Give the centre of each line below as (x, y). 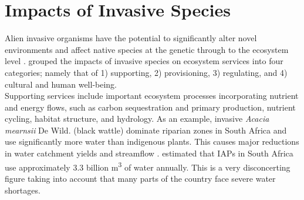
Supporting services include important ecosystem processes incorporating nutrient (152, 96)
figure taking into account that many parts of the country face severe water (140, 178)
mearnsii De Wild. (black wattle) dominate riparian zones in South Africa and (146, 130)
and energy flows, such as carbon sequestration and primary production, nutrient (150, 107)
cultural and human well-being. (61, 84)
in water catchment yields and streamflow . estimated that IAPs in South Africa (149, 153)
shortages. (23, 190)
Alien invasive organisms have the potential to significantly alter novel (131, 38)
